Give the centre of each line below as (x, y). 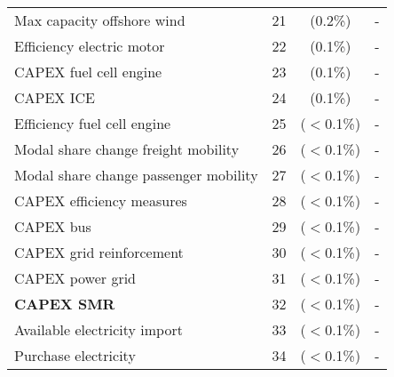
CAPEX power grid (75, 278)
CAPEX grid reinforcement (99, 252)
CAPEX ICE (55, 97)
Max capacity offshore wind (100, 20)
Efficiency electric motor (90, 46)
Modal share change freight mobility (127, 149)
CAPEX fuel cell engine (88, 72)
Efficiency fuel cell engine (93, 123)
